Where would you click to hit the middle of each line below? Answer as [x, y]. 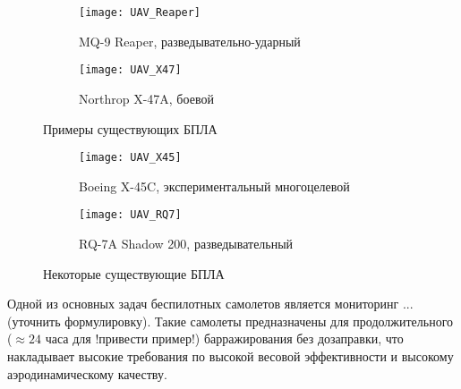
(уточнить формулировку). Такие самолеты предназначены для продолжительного [230, 321]
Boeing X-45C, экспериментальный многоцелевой [214, 186]
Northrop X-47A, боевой [146, 98]
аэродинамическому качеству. [87, 373]
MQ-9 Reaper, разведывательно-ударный [190, 41]
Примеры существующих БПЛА [130, 128]
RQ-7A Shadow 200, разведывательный [186, 243]
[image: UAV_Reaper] [140, 13]
